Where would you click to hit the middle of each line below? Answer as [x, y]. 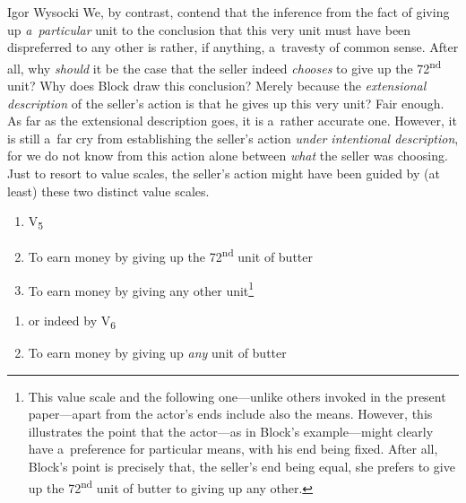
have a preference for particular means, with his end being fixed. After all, [233, 449]
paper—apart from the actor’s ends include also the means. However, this [230, 414]
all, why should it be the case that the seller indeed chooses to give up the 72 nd [224, 66]
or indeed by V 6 [72, 321]
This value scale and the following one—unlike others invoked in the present [237, 396]
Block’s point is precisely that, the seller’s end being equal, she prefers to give [242, 466]
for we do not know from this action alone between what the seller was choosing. [228, 156]
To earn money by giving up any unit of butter [157, 352]
